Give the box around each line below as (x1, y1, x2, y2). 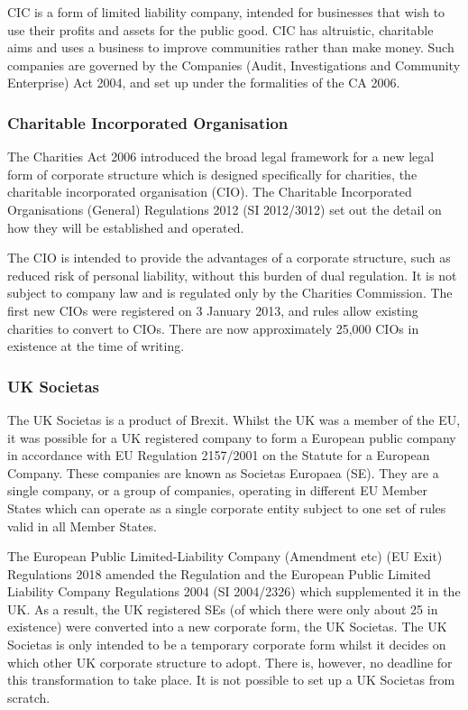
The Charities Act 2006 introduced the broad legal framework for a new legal (7, 147, 435, 166)
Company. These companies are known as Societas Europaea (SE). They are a (7, 463, 439, 482)
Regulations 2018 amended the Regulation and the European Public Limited (7, 564, 431, 583)
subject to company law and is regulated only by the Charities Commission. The (7, 283, 453, 302)
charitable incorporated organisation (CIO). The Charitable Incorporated (7, 182, 412, 201)
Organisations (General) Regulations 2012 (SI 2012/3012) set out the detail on (7, 199, 442, 218)
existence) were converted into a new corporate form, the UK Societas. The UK (7, 617, 447, 636)
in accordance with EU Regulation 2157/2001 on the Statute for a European (7, 446, 430, 465)
